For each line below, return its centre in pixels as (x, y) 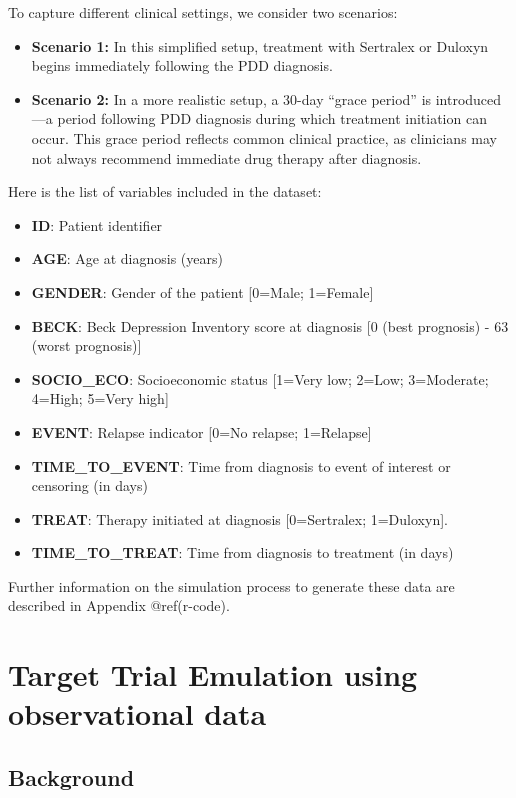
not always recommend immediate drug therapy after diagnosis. (226, 157)
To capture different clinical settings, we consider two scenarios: (203, 12)
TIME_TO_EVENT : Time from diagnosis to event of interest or (241, 465)
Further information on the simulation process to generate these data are (231, 585)
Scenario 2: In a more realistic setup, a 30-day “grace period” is (231, 98)
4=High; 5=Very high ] (100, 398)
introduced (468, 98)
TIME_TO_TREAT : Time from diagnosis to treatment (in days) (242, 552)
